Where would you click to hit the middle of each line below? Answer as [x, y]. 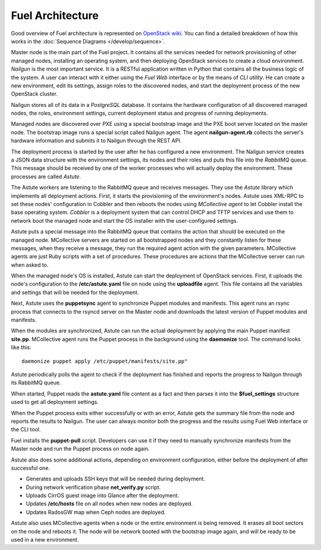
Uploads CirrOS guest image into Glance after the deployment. [103, 495]
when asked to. [30, 265]
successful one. [31, 468]
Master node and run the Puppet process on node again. [80, 449]
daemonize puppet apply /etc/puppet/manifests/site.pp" [105, 361]
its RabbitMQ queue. [36, 383]
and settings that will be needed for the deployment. [75, 292]
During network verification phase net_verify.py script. [93, 487]
